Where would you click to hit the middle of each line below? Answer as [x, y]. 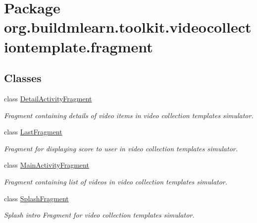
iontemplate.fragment [78, 46]
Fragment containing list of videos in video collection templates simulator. [116, 181]
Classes [23, 78]
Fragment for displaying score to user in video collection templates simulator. [121, 148]
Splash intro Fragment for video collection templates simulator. [99, 215]
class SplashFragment [36, 198]
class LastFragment [33, 132]
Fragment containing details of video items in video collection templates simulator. [129, 115]
